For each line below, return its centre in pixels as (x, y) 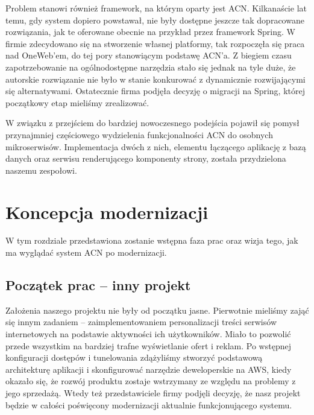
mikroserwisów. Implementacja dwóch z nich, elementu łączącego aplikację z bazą (156, 146)
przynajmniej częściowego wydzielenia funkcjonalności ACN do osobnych (139, 134)
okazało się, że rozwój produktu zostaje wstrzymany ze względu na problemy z (151, 381)
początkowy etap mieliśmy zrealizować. (77, 102)
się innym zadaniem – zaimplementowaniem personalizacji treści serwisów (141, 322)
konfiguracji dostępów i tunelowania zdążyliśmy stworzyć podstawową (134, 357)
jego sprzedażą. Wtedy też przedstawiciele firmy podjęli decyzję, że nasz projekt (153, 392)
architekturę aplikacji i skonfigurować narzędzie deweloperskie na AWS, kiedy (149, 369)
